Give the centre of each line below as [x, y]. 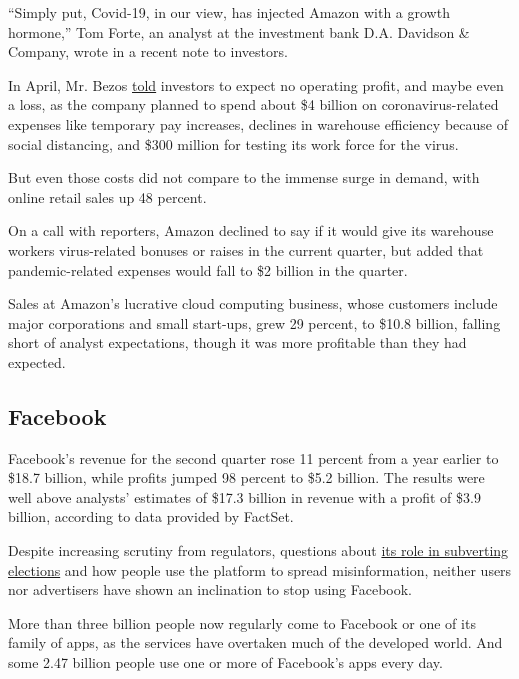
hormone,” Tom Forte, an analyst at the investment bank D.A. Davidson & [239, 31]
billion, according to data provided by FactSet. [151, 516]
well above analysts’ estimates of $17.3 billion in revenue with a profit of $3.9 [244, 496]
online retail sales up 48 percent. [107, 196]
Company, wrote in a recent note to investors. [148, 51]
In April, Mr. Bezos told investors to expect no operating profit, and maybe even [256, 84]
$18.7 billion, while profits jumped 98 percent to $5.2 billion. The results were [246, 477]
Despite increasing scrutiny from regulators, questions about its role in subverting [258, 550]
